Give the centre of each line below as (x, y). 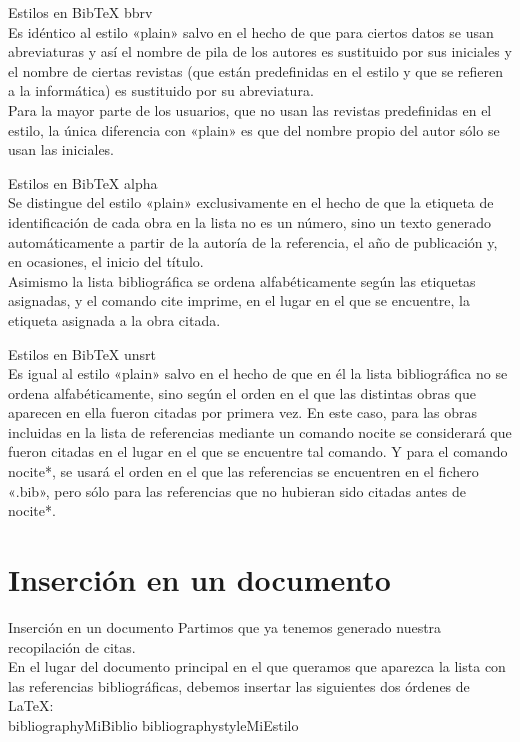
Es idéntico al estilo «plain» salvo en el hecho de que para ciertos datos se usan (251, 31)
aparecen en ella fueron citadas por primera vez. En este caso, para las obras (243, 412)
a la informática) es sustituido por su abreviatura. (161, 90)
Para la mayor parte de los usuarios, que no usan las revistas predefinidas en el (250, 109)
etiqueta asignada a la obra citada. (114, 319)
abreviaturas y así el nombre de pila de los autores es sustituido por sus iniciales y (260, 51)
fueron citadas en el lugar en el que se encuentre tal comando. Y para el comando (258, 451)
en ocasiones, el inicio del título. (106, 261)
